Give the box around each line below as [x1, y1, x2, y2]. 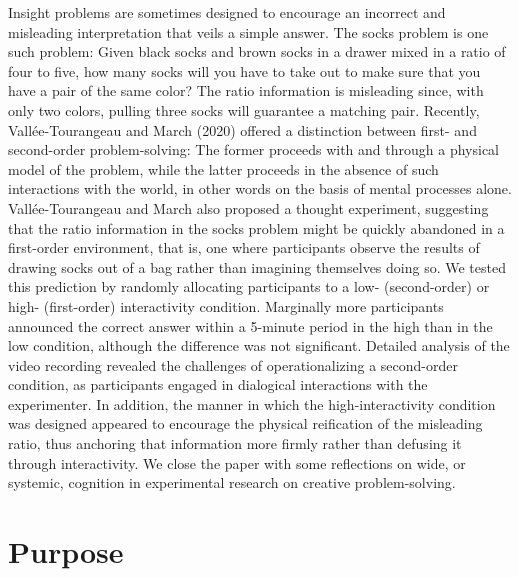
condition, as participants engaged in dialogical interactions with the [8, 374, 428, 395]
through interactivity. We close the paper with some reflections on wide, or [8, 452, 466, 473]
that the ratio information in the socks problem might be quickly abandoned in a [8, 217, 505, 238]
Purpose [8, 531, 124, 572]
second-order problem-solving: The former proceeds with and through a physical [8, 139, 499, 160]
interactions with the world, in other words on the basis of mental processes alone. [8, 178, 512, 199]
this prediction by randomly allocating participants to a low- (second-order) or [8, 276, 490, 297]
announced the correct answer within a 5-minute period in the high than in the [8, 315, 493, 336]
